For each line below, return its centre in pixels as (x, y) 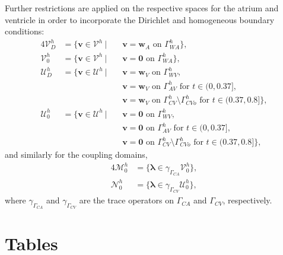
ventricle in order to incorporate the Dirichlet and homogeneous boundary (140, 19)
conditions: (25, 31)
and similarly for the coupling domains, (76, 154)
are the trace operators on (126, 200)
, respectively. (247, 200)
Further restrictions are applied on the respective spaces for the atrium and (142, 8)
